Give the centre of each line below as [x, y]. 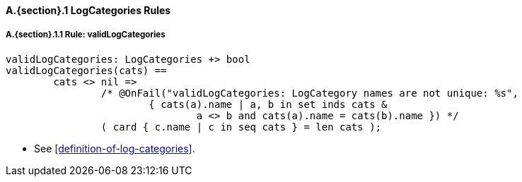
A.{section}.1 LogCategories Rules [88, 10]
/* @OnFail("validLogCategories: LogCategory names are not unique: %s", [309, 93]
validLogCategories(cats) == [86, 70]
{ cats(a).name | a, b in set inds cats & [268, 104]
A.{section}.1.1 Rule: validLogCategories [86, 35]
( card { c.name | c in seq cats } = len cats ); [241, 127]
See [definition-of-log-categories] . [115, 148]
